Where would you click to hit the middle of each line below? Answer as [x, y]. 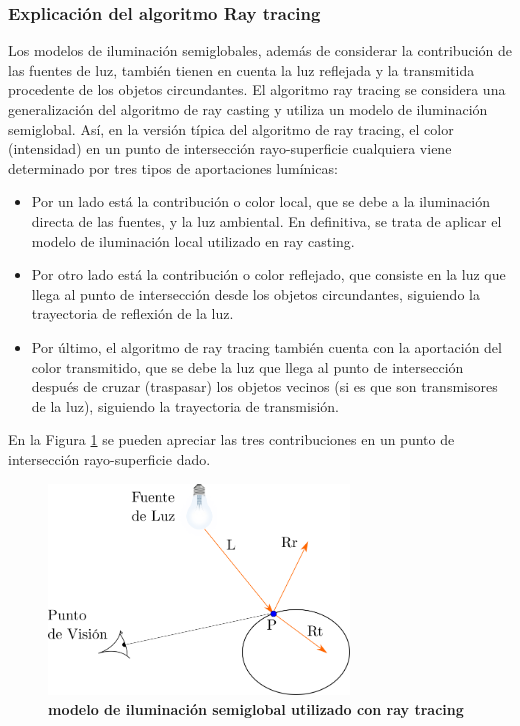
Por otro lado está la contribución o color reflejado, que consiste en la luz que [268, 274]
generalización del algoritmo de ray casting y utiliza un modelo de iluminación [248, 109]
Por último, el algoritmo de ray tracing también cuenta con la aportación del [266, 346]
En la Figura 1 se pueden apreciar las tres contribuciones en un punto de [231, 439]
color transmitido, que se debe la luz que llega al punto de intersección [247, 366]
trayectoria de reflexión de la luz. [132, 313]
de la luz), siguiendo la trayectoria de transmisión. [185, 405]
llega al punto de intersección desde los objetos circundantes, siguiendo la [255, 293]
